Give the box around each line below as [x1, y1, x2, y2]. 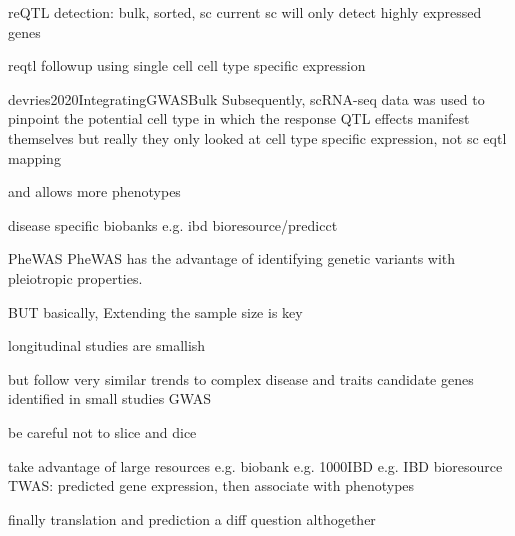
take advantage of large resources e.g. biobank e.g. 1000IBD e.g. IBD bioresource [8, 455, 503, 476]
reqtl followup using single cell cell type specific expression [8, 55, 366, 76]
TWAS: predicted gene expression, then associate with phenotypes [8, 475, 415, 496]
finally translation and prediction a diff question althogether [8, 508, 376, 529]
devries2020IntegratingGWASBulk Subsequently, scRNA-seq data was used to [8, 88, 485, 109]
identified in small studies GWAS [8, 388, 211, 409]
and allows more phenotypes [8, 181, 181, 202]
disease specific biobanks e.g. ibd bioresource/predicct [8, 214, 338, 235]
